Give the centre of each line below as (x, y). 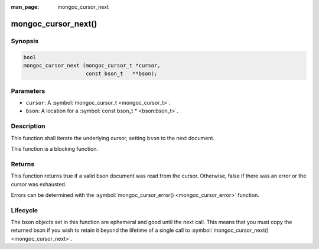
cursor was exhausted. (39, 184)
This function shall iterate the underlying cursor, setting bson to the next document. (113, 138)
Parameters (28, 90)
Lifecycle (25, 210)
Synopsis (25, 41)
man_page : (25, 7)
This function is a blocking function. (55, 149)
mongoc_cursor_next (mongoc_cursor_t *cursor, (92, 65)
